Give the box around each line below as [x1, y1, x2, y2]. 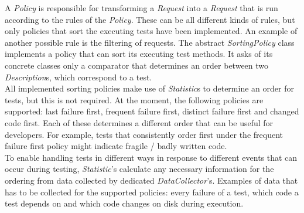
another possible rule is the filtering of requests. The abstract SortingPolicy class [5, 36, 295, 48]
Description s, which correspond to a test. [5, 70, 152, 83]
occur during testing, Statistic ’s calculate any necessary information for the [5, 163, 274, 175]
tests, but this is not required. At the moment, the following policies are [5, 93, 264, 106]
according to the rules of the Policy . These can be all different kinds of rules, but [5, 13, 295, 25]
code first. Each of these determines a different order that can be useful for [5, 116, 274, 129]
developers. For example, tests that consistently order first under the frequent [5, 128, 283, 140]
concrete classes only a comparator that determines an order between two [5, 59, 269, 71]
